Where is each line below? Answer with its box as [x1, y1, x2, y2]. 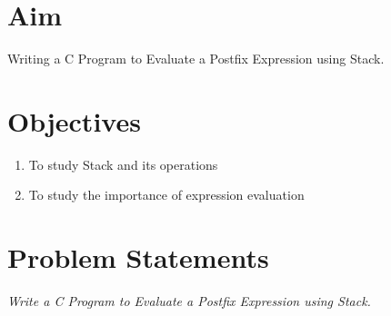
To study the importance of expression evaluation [28, 185, 305, 204]
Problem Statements [7, 239, 269, 276]
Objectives [7, 102, 141, 139]
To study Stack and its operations [28, 154, 218, 173]
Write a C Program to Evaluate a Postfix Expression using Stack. [7, 291, 371, 311]
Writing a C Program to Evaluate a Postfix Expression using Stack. [7, 49, 385, 68]
